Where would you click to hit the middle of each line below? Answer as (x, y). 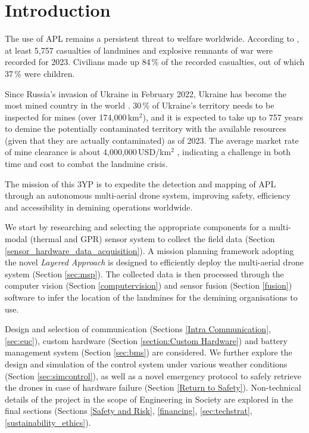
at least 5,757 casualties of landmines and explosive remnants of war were (139, 50)
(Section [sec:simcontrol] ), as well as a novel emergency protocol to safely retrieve (153, 375)
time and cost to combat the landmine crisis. (86, 164)
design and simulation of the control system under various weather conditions (146, 364)
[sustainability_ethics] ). (48, 422)
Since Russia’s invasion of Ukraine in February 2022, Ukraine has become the (146, 93)
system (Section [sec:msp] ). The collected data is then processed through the (144, 273)
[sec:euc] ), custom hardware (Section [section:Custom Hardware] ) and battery (146, 340)
